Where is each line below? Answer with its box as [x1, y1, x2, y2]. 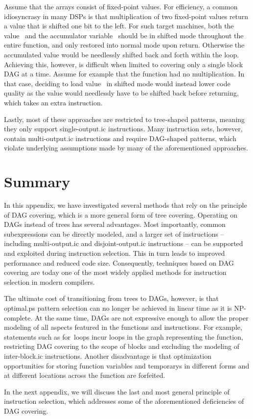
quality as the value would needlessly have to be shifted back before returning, [4, 88, 239, 98]
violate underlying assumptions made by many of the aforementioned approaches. [4, 143, 248, 153]
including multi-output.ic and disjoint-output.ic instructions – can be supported [4, 238, 243, 248]
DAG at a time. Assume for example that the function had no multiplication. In [4, 69, 245, 79]
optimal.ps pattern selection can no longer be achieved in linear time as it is [4, 302, 232, 313]
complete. [4, 312, 33, 322]
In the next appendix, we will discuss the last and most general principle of [4, 386, 230, 396]
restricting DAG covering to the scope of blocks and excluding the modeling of [4, 341, 239, 351]
